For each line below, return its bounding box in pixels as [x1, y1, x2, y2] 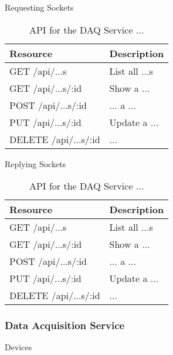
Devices [5, 341, 32, 353]
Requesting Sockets [5, 1, 74, 13]
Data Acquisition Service [5, 318, 125, 333]
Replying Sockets [5, 157, 66, 170]
